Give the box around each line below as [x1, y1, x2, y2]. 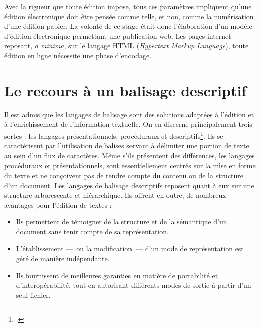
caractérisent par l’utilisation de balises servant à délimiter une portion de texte [4, 140, 249, 151]
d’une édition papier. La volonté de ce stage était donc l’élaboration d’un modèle [4, 21, 252, 31]
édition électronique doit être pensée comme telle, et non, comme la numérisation [4, 11, 254, 21]
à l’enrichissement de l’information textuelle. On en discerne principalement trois [4, 119, 252, 129]
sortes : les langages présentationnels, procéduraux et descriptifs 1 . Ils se [4, 129, 223, 141]
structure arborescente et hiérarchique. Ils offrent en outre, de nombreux [4, 190, 226, 200]
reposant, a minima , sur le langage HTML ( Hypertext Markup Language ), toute [4, 40, 249, 51]
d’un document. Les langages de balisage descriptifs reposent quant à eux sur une [4, 180, 254, 190]
